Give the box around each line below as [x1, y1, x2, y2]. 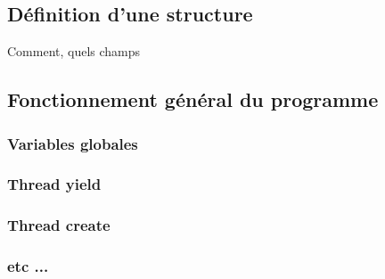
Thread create [7, 214, 111, 236]
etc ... [7, 255, 49, 277]
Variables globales [7, 132, 138, 154]
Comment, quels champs [7, 42, 141, 61]
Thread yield [7, 173, 102, 195]
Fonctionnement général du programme [7, 86, 379, 113]
